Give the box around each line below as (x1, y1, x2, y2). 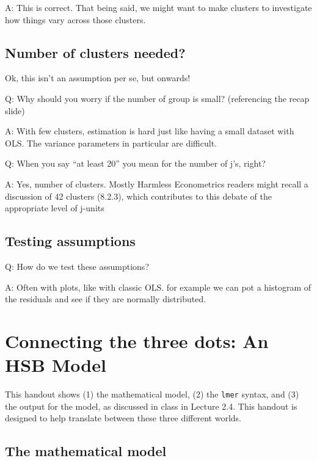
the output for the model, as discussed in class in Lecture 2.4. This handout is (5, 399, 297, 412)
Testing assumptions (5, 231, 136, 250)
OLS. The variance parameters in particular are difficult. (5, 136, 217, 149)
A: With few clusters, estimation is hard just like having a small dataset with (5, 125, 294, 137)
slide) (5, 104, 25, 117)
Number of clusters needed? (5, 43, 186, 62)
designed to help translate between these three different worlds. (5, 412, 241, 424)
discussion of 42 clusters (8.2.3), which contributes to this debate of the (5, 189, 272, 202)
